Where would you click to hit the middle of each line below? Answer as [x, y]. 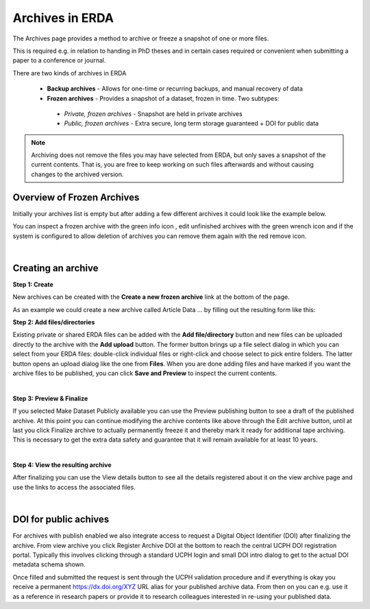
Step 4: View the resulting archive [62, 465]
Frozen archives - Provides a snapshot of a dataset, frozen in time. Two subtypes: [163, 98]
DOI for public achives [61, 520]
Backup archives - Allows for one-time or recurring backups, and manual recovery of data [175, 88]
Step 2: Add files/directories [54, 322]
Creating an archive [56, 268]
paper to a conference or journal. [59, 60]
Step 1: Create [33, 284]
